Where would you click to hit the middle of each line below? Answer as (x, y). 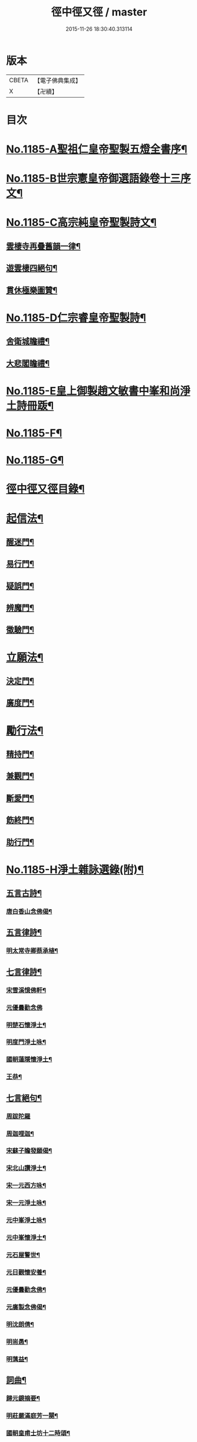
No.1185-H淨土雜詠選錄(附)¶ (75, 869)
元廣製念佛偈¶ (26, 1307)
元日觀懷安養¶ (26, 1272)
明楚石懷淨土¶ (26, 1025)
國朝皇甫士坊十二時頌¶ (38, 1433)
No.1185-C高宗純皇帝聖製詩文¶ (81, 223)
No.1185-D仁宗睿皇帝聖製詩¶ (76, 318)
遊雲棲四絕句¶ (32, 268)
